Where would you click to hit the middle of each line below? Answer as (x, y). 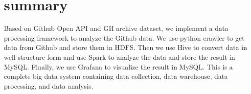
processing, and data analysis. (49, 85)
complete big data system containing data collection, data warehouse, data (116, 76)
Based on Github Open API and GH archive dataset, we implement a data (116, 28)
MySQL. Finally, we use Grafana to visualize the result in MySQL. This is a (118, 66)
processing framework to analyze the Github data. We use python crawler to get (124, 37)
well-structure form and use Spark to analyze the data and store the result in (120, 57)
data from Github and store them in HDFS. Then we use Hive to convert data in (125, 47)
